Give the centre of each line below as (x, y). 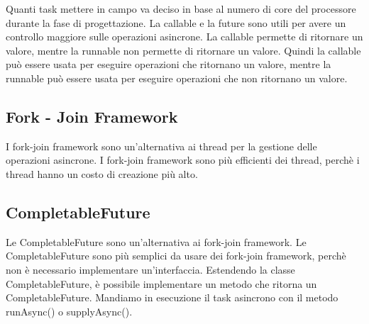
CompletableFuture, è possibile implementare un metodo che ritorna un (161, 283)
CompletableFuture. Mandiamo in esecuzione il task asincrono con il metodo (172, 297)
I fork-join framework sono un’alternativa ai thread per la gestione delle (161, 146)
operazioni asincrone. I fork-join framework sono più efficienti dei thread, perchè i (183, 160)
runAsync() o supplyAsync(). (69, 311)
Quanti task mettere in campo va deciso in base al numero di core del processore (181, 9)
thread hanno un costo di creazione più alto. (102, 173)
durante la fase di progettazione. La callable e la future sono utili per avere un (176, 22)
